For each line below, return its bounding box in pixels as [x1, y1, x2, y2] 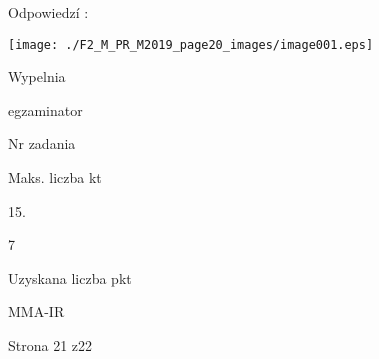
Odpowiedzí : [8, 2, 89, 22]
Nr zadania [8, 133, 76, 154]
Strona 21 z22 [8, 335, 93, 355]
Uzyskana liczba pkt [8, 267, 132, 288]
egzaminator [8, 99, 83, 120]
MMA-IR [8, 301, 65, 322]
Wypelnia [8, 66, 66, 87]
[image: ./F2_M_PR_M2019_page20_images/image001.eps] [8, 37, 374, 52]
